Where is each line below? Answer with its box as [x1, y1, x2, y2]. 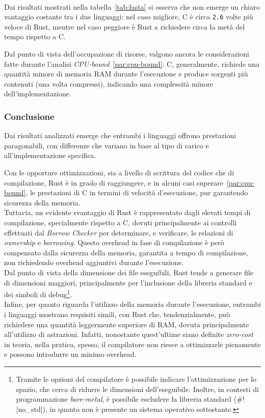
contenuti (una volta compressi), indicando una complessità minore [4, 78, 214, 89]
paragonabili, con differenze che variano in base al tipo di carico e [4, 140, 209, 150]
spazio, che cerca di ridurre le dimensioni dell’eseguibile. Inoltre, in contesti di [16, 383, 259, 394]
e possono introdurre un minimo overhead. [4, 349, 137, 359]
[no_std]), [16, 403, 47, 414]
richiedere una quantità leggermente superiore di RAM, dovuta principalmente [4, 319, 249, 329]
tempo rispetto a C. [4, 31, 66, 42]
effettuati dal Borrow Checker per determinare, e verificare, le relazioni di [4, 227, 233, 238]
